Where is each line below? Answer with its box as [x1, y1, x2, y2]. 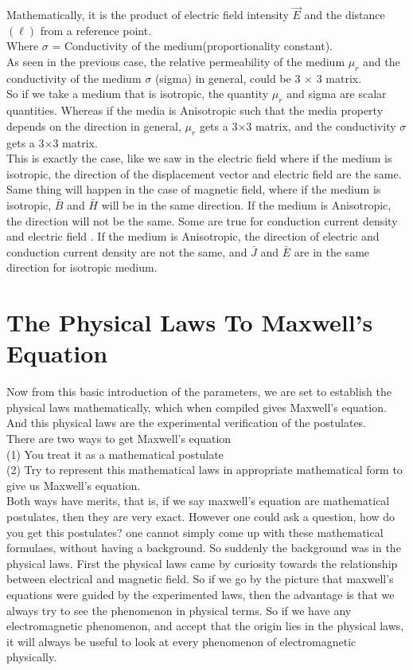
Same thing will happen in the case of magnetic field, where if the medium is [6, 181, 381, 198]
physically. [6, 648, 57, 665]
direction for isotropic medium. [6, 259, 158, 276]
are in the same [294, 243, 370, 260]
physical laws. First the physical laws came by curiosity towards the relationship [6, 554, 398, 571]
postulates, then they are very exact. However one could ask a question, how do [6, 507, 395, 524]
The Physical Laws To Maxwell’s [6, 306, 373, 339]
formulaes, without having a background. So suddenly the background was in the [6, 539, 401, 556]
